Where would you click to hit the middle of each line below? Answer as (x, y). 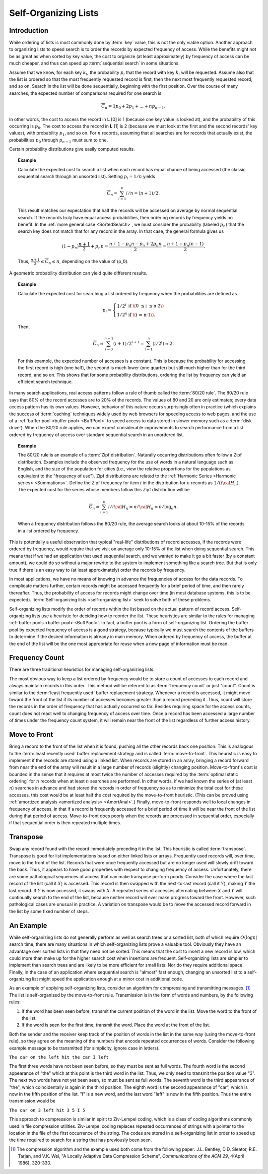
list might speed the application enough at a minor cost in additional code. (108, 979)
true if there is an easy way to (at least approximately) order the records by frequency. (97, 570)
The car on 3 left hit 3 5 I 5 (47, 1110)
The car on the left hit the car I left (59, 1057)
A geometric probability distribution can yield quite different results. (78, 273)
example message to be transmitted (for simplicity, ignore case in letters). (84, 1048)
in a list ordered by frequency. (49, 530)
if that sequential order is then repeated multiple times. (65, 823)
